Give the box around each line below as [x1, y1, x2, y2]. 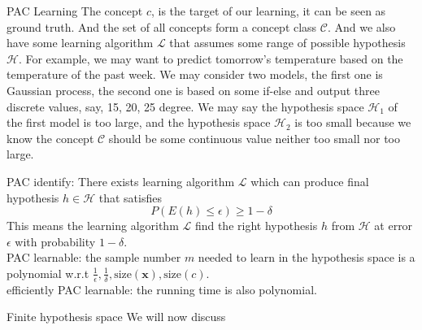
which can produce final [250, 172, 369, 189]
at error [374, 217, 413, 234]
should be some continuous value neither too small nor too [108, 129, 400, 146]
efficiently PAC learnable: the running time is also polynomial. [7, 280, 317, 297]
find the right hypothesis [194, 217, 318, 234]
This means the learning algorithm [7, 217, 179, 234]
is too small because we [294, 114, 411, 131]
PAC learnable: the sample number [7, 249, 181, 266]
